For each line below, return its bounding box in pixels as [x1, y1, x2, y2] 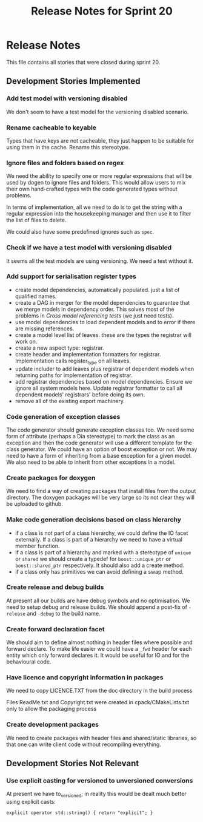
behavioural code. [6, 658, 52, 665]
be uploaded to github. [6, 500, 64, 508]
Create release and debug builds [6, 583, 104, 591]
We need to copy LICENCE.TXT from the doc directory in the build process [6, 687, 193, 695]
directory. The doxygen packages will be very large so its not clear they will [6, 494, 195, 501]
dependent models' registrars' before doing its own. [15, 390, 145, 398]
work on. [15, 338, 38, 345]
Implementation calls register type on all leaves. [15, 357, 131, 365]
